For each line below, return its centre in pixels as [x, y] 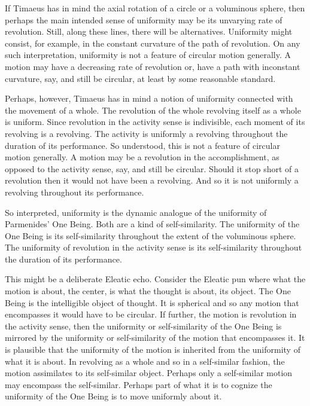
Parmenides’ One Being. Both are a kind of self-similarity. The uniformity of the [152, 224]
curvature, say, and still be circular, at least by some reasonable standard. [140, 78]
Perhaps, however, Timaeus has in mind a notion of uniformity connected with [149, 98]
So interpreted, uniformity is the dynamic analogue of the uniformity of [136, 212]
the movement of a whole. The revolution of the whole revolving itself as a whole [153, 110]
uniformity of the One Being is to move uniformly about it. [113, 396]
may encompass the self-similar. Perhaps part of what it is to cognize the [139, 384]
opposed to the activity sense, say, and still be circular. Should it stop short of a [152, 168]
